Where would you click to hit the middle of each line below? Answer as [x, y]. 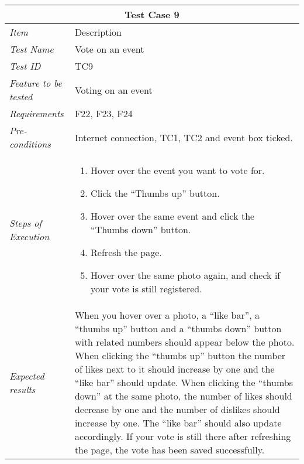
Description [98, 32]
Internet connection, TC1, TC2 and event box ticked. [184, 137]
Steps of [26, 223]
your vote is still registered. [146, 289]
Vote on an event [109, 49]
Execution [30, 236]
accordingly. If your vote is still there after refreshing [183, 436]
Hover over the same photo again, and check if [186, 275]
